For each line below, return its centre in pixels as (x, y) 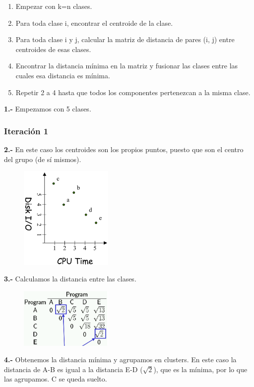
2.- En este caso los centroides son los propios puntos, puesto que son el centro (124, 149)
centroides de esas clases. (53, 49)
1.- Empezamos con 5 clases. (48, 109)
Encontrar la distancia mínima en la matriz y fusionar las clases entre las (127, 66)
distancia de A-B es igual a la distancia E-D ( (73, 369)
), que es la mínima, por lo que (200, 369)
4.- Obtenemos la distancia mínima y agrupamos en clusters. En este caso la (120, 359)
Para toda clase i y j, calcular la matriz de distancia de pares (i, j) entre (125, 39)
